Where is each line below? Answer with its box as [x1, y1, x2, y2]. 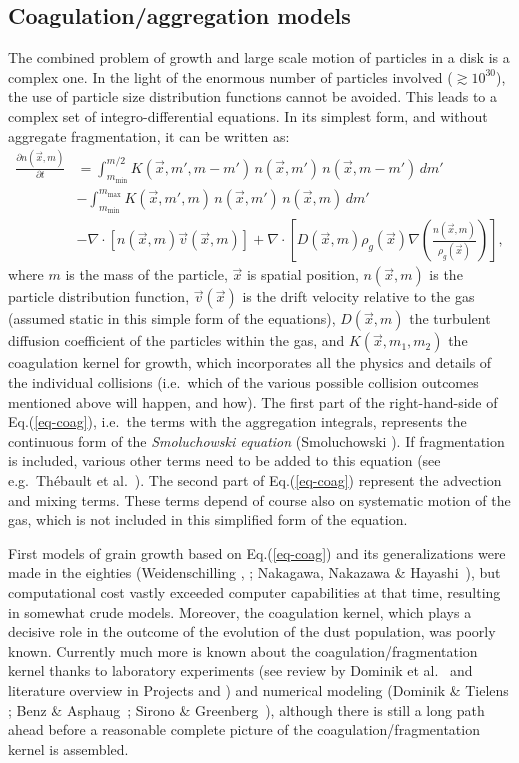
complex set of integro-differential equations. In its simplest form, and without [8, 105, 488, 126]
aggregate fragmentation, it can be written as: [8, 125, 290, 146]
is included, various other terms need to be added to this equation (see [8, 450, 441, 471]
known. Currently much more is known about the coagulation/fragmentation [8, 640, 478, 661]
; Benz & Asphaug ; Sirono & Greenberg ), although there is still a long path [8, 699, 485, 720]
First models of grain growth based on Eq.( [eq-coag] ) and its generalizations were [8, 542, 506, 563]
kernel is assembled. [8, 738, 129, 759]
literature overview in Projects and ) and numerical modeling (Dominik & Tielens [8, 679, 509, 700]
